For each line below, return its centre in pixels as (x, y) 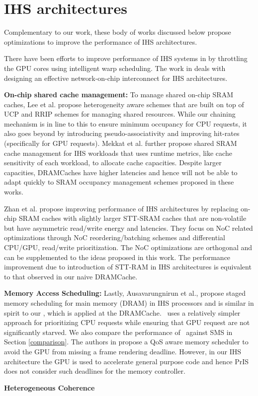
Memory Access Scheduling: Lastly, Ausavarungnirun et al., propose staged (125, 293)
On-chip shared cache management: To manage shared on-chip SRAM (119, 95)
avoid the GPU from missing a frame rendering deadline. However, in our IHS (123, 351)
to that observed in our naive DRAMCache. (71, 276)
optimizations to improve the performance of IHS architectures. (101, 41)
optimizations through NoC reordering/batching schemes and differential (115, 237)
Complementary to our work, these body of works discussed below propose (118, 32)
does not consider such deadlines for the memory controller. (95, 371)
